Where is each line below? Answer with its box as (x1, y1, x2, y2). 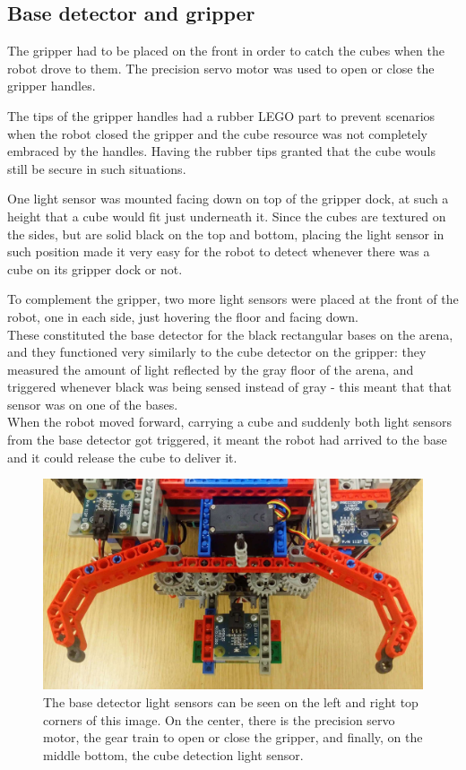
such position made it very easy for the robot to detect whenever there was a (7, 242, 430, 261)
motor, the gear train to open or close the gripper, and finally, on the (43, 728, 423, 747)
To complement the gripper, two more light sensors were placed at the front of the (7, 290, 459, 308)
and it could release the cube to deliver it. (7, 447, 237, 466)
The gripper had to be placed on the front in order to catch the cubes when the (7, 41, 444, 60)
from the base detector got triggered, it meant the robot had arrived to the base (7, 430, 447, 449)
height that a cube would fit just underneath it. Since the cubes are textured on (7, 206, 446, 225)
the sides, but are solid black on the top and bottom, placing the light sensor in (7, 224, 444, 243)
